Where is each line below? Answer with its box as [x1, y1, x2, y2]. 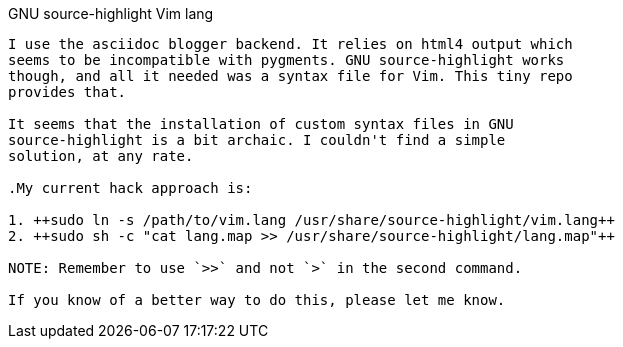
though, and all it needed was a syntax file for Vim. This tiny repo [8, 68, 573, 84]
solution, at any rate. [8, 148, 194, 164]
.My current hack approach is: [8, 180, 253, 196]
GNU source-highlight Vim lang [8, 5, 214, 22]
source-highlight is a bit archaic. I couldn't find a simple [8, 132, 506, 148]
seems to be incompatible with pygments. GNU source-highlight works [8, 52, 565, 68]
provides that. [8, 84, 127, 100]
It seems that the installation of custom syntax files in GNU [8, 116, 514, 132]
